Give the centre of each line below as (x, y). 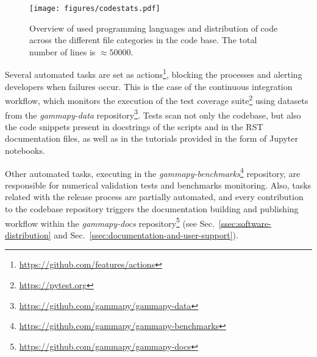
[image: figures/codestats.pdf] (95, 9)
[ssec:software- (245, 223)
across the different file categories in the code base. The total (143, 40)
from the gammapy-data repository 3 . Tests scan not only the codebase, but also (153, 114)
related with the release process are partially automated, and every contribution (154, 197)
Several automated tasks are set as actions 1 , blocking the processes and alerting (154, 74)
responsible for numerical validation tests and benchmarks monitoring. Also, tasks (158, 185)
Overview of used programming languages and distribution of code (154, 28)
